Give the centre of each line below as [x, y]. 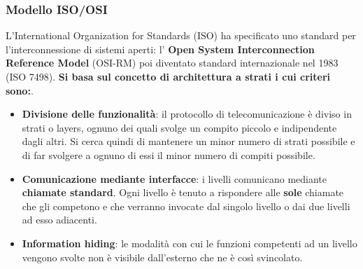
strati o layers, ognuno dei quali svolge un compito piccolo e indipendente [179, 127]
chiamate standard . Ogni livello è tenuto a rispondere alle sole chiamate [183, 192]
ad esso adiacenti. [59, 220]
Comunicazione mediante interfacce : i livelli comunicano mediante [174, 178]
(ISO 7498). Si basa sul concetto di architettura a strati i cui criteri [168, 76]
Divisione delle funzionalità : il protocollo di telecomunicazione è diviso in [187, 114]
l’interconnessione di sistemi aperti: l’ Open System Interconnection [160, 49]
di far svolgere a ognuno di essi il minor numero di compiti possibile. [169, 154]
